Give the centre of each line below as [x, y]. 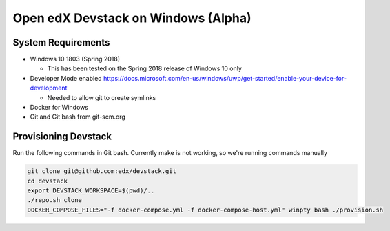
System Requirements [61, 42]
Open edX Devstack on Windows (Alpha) [132, 18]
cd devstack [48, 181]
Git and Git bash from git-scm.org [78, 117]
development [49, 88]
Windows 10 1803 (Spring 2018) [75, 59]
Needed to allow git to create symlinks [102, 97]
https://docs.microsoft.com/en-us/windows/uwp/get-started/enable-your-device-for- [225, 78]
